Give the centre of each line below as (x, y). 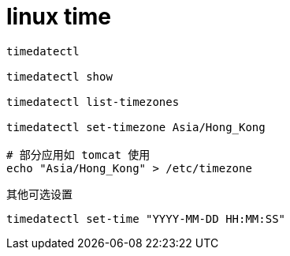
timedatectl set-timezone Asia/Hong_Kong (136, 127)
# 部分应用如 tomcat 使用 (78, 154)
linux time (59, 17)
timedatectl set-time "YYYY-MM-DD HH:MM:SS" (146, 218)
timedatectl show (59, 76)
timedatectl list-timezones (93, 102)
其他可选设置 (39, 194)
